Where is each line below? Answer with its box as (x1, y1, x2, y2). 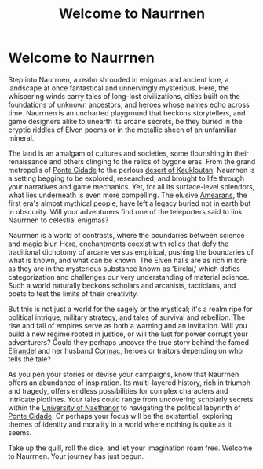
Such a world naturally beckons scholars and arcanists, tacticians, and (8, 280, 236, 290)
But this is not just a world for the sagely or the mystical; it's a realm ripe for (8, 304, 253, 313)
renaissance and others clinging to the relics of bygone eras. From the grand (8, 156, 256, 166)
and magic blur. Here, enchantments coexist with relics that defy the (8, 239, 229, 248)
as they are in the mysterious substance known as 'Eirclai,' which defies (8, 264, 241, 273)
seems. (8, 427, 32, 437)
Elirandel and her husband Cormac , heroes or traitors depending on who (8, 346, 243, 355)
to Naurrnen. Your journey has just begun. (8, 451, 144, 460)
